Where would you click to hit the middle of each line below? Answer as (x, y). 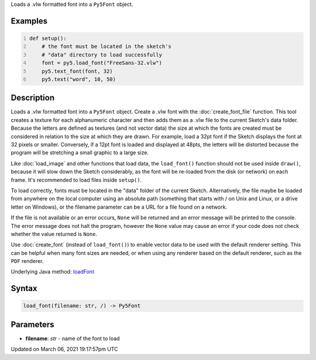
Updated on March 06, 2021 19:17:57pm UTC (64, 349)
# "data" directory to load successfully (102, 55)
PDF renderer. (27, 261)
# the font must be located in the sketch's (107, 46)
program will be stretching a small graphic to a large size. (80, 153)
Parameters (32, 324)
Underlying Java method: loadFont (53, 272)
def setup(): (48, 38)
